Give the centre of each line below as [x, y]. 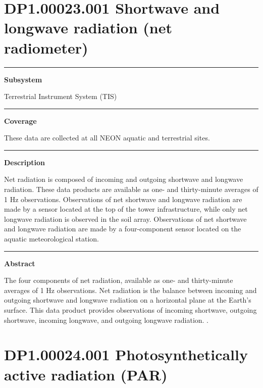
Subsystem [23, 79]
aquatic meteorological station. [51, 239]
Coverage [20, 120]
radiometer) [46, 47]
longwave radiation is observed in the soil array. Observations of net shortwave [125, 219]
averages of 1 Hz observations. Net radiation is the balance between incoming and [130, 290]
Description [25, 162]
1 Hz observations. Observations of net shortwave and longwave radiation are [123, 199]
